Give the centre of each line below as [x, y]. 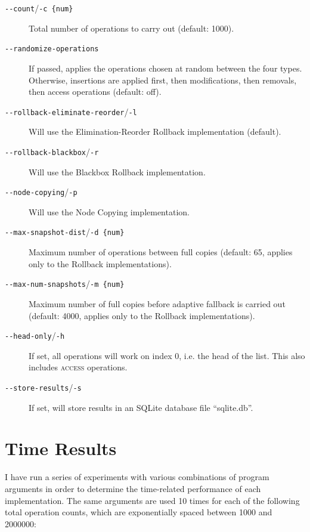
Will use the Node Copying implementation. [109, 211]
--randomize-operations [52, 49]
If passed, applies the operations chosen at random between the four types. [165, 68]
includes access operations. [78, 367]
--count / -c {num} [39, 8]
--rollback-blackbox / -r [52, 151]
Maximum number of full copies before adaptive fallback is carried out [157, 303]
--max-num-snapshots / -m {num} [65, 284]
